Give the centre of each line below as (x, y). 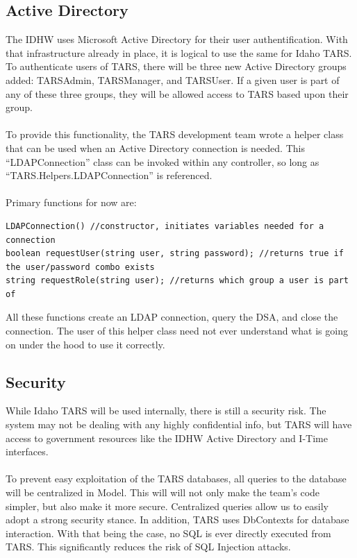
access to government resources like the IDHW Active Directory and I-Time (167, 438)
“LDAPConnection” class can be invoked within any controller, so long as (163, 161)
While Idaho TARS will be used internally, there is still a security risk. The (166, 411)
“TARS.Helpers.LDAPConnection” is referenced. (109, 175)
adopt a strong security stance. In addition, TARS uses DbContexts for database (177, 519)
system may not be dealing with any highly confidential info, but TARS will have (179, 424)
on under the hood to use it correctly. (85, 344)
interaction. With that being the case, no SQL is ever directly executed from (168, 533)
